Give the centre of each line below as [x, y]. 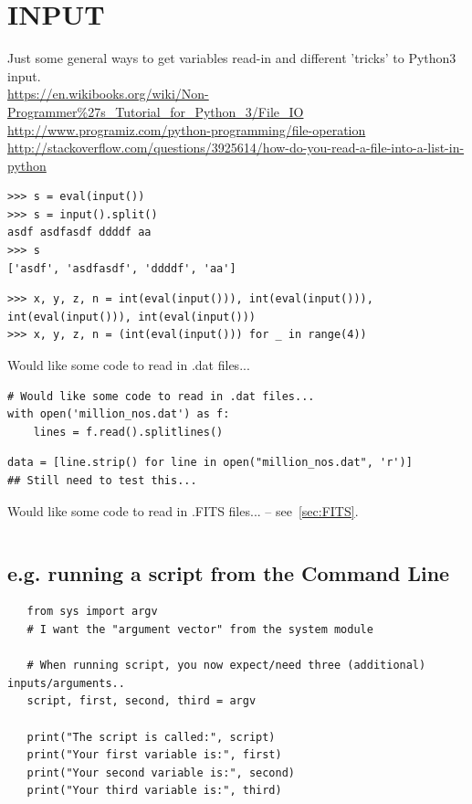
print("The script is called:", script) [151, 737]
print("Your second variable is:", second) [161, 772]
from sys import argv [92, 612]
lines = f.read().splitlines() [128, 432]
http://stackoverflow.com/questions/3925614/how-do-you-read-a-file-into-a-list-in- [236, 148]
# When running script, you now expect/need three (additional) [226, 666]
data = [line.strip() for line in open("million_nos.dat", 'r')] [210, 463]
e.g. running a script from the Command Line [229, 572]
